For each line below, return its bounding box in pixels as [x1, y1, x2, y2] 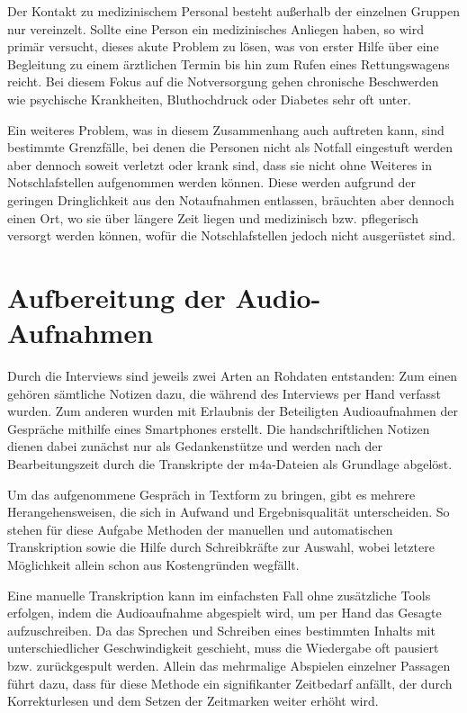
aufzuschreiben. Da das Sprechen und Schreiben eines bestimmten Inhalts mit [7, 620, 436, 639]
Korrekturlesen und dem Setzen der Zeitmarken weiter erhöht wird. [7, 691, 379, 710]
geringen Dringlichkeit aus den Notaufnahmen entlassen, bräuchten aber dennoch [7, 190, 454, 209]
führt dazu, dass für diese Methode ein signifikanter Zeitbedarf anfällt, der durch [7, 673, 453, 692]
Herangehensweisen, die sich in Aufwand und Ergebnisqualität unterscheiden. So [7, 502, 450, 521]
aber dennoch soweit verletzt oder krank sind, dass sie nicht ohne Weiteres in [7, 155, 432, 174]
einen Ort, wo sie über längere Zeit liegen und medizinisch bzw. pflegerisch [7, 208, 418, 227]
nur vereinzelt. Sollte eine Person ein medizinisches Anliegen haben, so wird [7, 19, 425, 38]
